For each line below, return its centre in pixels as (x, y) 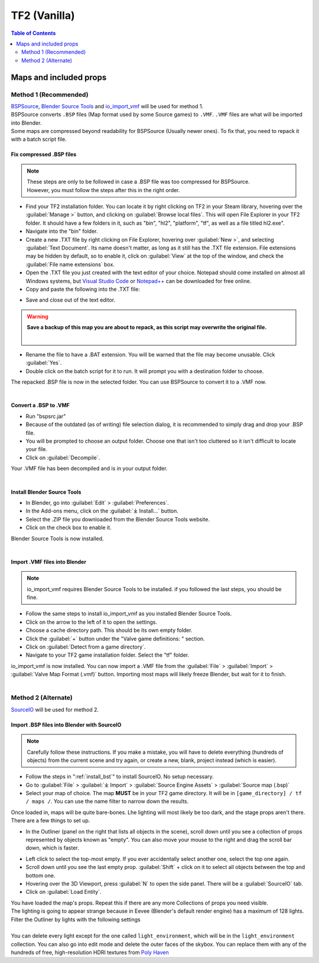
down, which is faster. (52, 848)
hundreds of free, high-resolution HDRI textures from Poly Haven (90, 952)
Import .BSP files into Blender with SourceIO (66, 725)
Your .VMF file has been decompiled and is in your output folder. (89, 468)
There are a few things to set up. (51, 821)
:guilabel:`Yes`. (44, 363)
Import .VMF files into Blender (49, 562)
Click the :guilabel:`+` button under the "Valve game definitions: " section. (115, 638)
